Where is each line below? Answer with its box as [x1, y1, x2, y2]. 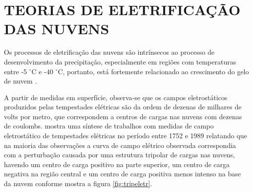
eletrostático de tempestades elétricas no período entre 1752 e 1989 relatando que [4, 130, 247, 141]
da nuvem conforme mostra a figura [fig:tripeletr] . [4, 178, 152, 189]
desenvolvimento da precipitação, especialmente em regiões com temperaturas [4, 56, 236, 66]
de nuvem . [4, 76, 37, 86]
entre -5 [4, 66, 27, 76]
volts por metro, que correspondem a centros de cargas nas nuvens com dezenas [4, 111, 242, 121]
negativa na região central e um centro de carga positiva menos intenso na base [4, 169, 241, 179]
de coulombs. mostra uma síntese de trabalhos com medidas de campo [4, 121, 214, 131]
